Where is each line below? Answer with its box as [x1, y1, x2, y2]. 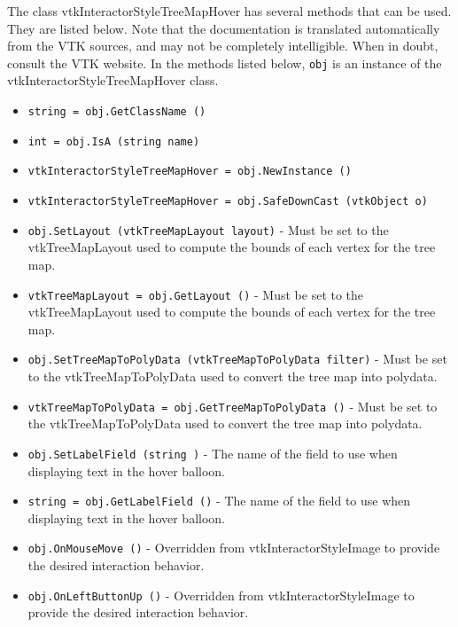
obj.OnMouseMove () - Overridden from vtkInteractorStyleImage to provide [27, 538, 440, 557]
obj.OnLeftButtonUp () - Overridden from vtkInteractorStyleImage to [27, 585, 415, 604]
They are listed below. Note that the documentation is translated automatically [7, 19, 440, 37]
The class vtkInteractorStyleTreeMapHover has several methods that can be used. [7, 2, 452, 20]
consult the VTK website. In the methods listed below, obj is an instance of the [7, 53, 442, 72]
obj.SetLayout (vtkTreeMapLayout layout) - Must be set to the [27, 220, 389, 239]
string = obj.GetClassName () [27, 106, 206, 119]
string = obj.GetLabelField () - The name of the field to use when [27, 491, 411, 510]
